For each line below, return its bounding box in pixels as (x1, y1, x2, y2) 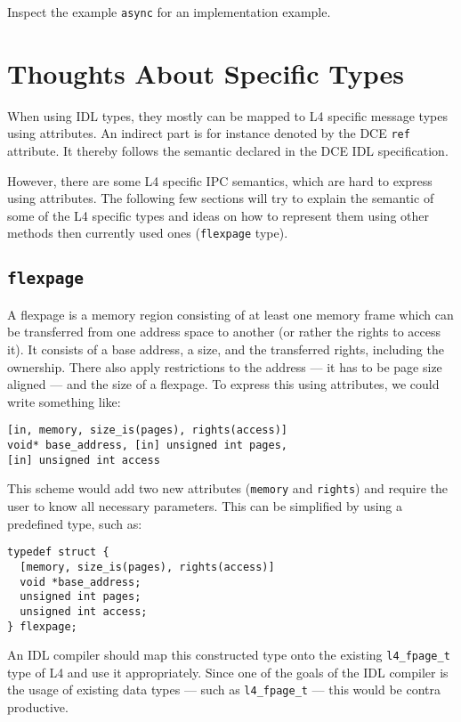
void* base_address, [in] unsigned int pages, (7, 439, 287, 452)
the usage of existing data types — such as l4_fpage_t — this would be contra (7, 680, 441, 699)
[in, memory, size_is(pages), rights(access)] (7, 424, 287, 437)
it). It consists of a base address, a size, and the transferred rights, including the (7, 340, 444, 359)
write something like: (7, 392, 121, 410)
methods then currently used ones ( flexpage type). (7, 223, 288, 242)
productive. (7, 698, 69, 717)
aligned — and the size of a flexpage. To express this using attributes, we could (7, 375, 440, 393)
